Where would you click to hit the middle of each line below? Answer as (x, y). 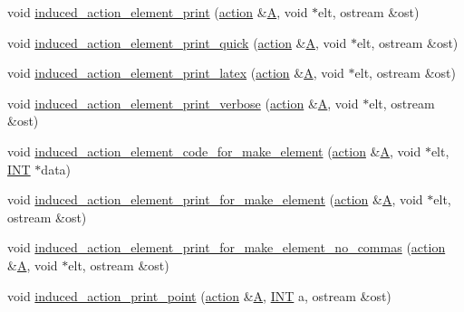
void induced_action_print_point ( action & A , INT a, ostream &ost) (199, 295)
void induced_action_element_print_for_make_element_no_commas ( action (227, 247)
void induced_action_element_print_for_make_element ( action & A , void (215, 199)
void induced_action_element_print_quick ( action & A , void (177, 42)
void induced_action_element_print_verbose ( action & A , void (183, 103)
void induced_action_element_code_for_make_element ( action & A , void (214, 151)
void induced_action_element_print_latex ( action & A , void (176, 73)
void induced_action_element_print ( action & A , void (158, 12)
